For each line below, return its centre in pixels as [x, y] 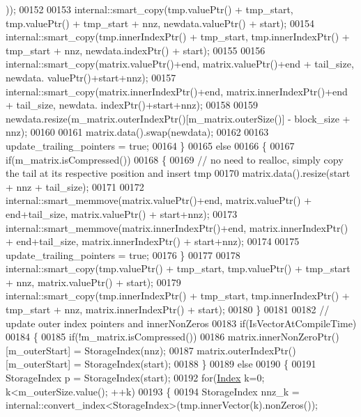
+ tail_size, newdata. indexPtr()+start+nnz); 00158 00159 [132, 105]
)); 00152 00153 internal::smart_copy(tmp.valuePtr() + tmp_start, [149, 9]
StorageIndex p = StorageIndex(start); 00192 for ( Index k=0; [135, 378]
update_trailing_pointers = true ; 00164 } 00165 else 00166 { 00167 [150, 145]
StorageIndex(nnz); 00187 [139, 350]
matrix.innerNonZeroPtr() [283, 337]
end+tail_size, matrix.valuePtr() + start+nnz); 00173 [122, 213]
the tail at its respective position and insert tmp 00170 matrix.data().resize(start [178, 173]
